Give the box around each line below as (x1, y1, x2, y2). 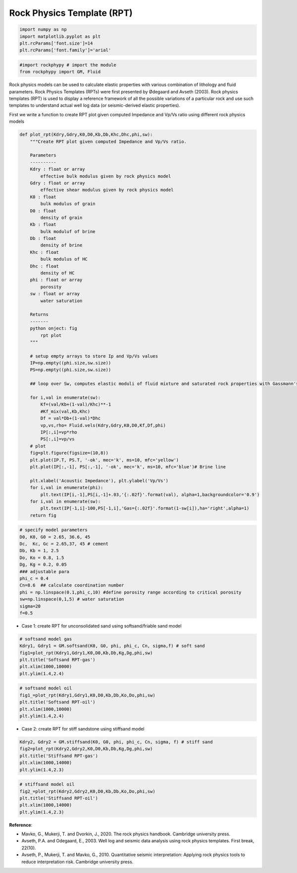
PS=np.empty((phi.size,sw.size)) (30, 367, 111, 373)
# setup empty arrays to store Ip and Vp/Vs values (30, 353, 158, 359)
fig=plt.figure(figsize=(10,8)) (30, 450, 109, 456)
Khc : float (30, 249, 59, 255)
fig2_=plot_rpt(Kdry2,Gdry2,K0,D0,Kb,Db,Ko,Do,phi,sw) (19, 788, 155, 794)
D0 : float (30, 208, 56, 214)
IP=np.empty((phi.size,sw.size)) (30, 360, 111, 366)
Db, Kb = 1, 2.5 (19, 548, 59, 553)
